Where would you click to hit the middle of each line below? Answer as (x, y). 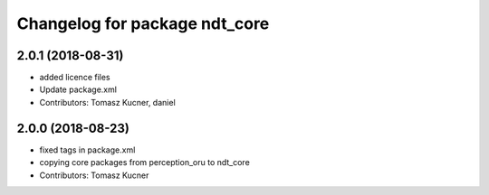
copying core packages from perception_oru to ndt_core (145, 162)
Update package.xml (78, 89)
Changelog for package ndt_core (143, 23)
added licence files (75, 78)
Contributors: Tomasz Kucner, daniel (107, 102)
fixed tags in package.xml (87, 150)
